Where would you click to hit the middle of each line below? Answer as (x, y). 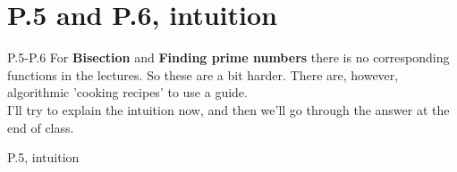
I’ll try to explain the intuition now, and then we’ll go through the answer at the (228, 109)
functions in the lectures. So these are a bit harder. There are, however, (203, 74)
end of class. (41, 127)
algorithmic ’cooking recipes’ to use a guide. (127, 92)
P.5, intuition (43, 157)
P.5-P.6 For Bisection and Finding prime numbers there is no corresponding (228, 57)
